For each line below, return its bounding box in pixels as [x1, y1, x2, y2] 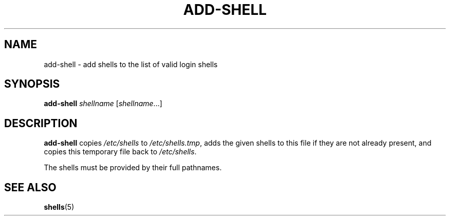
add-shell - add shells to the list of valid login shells [44, 59, 218, 69]
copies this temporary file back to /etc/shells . [44, 147, 197, 156]
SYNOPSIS [4, 77, 60, 91]
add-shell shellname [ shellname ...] [44, 99, 162, 108]
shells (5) [44, 203, 74, 212]
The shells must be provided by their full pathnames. [44, 163, 222, 172]
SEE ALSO [4, 181, 57, 194]
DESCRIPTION [4, 116, 78, 130]
